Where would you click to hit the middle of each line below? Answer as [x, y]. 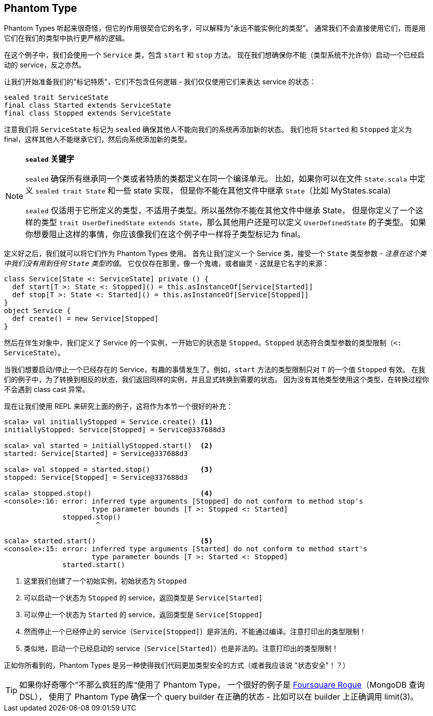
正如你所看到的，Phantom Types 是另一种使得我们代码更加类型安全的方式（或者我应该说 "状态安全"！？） [177, 665]
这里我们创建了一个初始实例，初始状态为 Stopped [105, 581]
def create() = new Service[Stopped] [85, 319]
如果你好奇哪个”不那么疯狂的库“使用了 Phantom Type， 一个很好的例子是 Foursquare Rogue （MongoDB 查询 [222, 685]
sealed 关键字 [50, 159]
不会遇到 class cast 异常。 [47, 390]
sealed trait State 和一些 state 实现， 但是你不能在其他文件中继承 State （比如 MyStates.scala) [213, 191]
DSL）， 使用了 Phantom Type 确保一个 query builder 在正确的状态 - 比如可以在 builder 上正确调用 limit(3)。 [219, 697]
